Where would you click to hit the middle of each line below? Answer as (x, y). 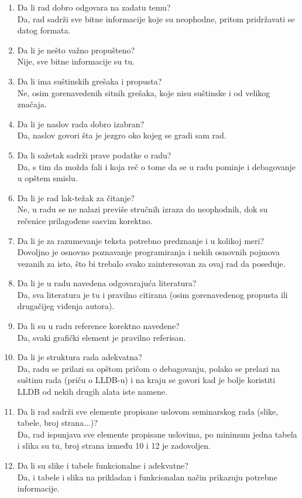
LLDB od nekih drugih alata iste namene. (92, 392)
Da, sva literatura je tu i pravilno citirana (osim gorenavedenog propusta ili (152, 294)
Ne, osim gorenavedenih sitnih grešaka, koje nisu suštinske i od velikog (144, 92)
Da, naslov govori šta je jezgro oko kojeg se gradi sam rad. (122, 135)
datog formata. (44, 30)
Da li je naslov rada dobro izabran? (81, 123)
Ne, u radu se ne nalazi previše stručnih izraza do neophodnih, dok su (143, 209)
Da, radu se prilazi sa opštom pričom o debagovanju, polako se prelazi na (149, 368)
